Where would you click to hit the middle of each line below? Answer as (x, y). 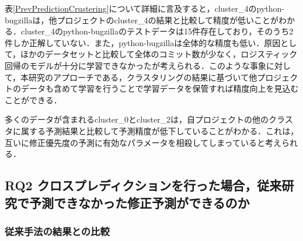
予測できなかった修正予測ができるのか (139, 202)
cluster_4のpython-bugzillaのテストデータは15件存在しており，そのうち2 (157, 31)
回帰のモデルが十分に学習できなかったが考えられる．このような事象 (135, 65)
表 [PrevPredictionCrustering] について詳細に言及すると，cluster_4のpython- (144, 8)
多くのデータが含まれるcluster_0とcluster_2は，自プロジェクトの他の (137, 119)
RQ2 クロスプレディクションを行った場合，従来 (143, 185)
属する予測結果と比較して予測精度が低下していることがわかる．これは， (160, 130)
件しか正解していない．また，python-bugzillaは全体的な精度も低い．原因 (143, 42)
